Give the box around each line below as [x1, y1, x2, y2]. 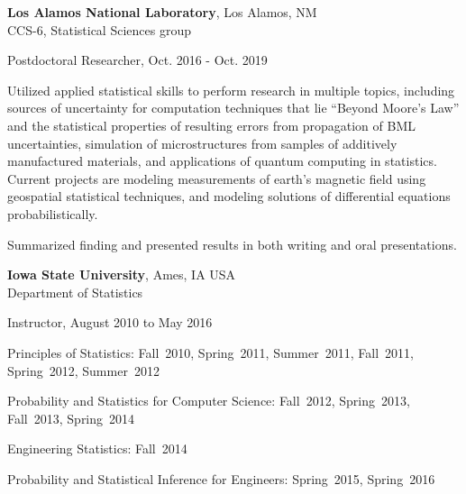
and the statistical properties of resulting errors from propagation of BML [7, 115, 416, 134]
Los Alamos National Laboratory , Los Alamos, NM [7, 3, 317, 21]
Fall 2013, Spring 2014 [7, 408, 135, 427]
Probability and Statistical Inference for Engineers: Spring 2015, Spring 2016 [7, 469, 435, 488]
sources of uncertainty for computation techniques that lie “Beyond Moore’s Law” [7, 98, 460, 117]
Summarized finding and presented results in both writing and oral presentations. [7, 234, 457, 253]
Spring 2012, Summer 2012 [7, 361, 160, 380]
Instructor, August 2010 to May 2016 [7, 313, 213, 332]
